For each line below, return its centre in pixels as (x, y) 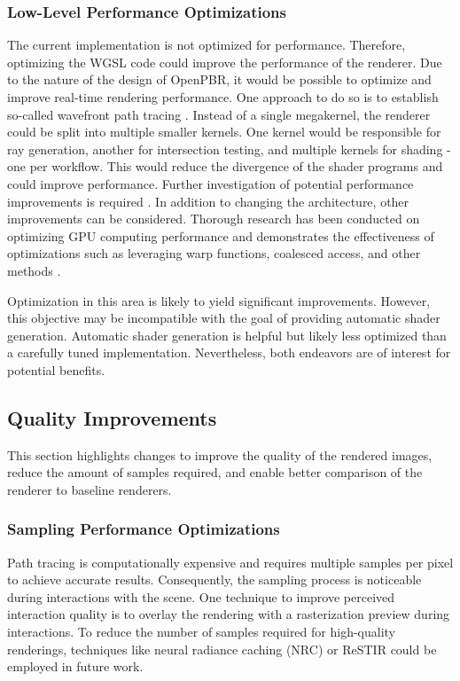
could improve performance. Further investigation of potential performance (211, 183)
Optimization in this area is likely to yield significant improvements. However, (219, 300)
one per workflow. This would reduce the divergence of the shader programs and (225, 166)
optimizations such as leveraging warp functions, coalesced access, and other (214, 253)
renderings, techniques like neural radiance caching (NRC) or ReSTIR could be (222, 649)
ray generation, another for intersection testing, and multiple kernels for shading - (229, 149)
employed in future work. (75, 666)
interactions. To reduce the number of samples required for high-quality (201, 632)
